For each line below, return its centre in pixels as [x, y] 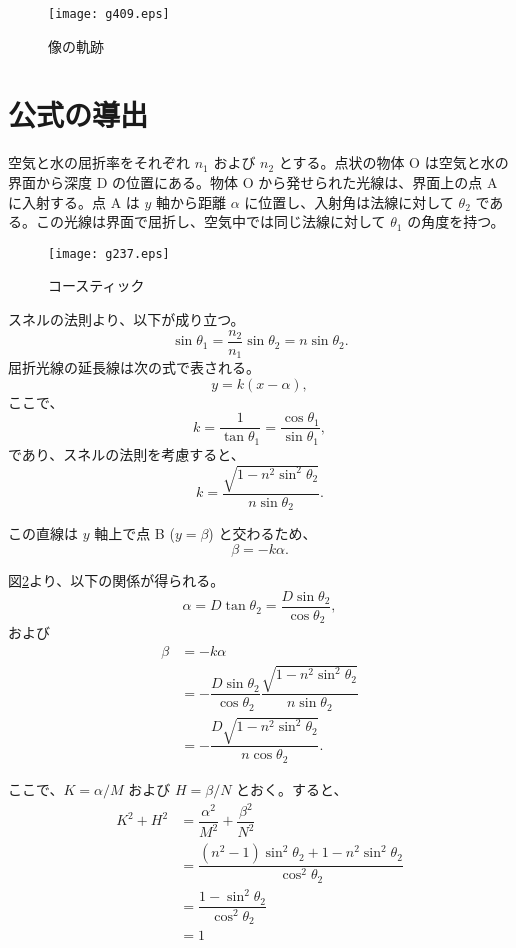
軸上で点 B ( [134, 533]
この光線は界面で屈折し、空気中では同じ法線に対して [210, 221]
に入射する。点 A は [74, 201]
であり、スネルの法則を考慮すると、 [126, 453]
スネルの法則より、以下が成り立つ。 [126, 319]
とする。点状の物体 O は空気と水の [393, 162]
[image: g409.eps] [109, 14]
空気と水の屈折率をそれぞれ [99, 162]
